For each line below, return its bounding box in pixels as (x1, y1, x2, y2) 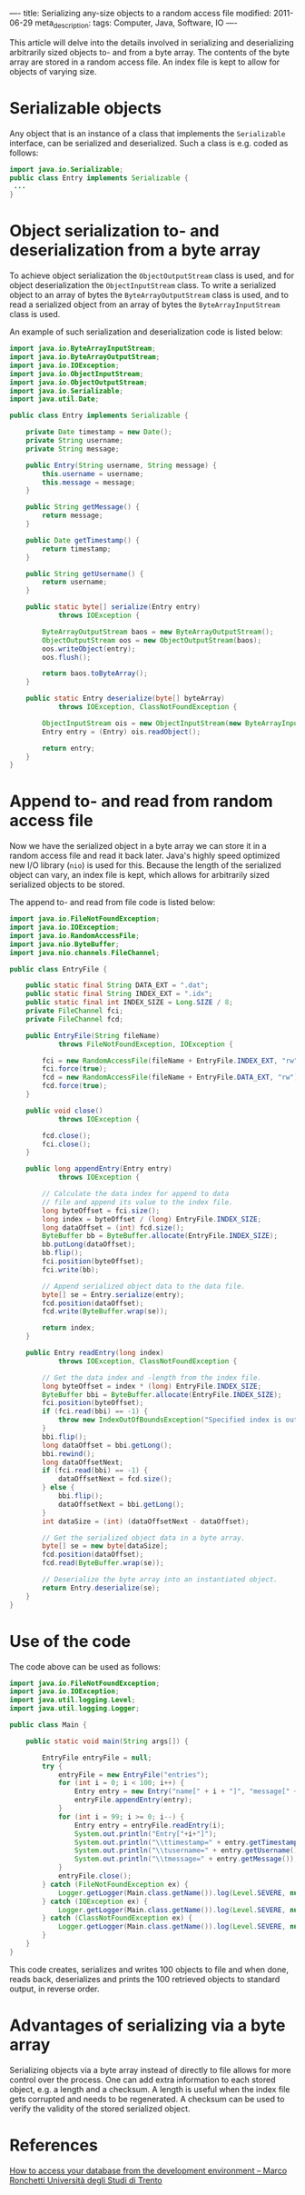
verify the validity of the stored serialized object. (9, 2103, 191, 2114)
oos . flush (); (42, 653, 92, 662)
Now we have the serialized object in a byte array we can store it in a (9, 841, 267, 852)
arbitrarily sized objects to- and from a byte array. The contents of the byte (9, 46, 290, 57)
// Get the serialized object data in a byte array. (42, 1533, 246, 1542)
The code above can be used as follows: (9, 1661, 162, 1671)
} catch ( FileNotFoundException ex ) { (42, 1880, 189, 1889)
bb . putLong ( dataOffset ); (42, 1240, 136, 1249)
